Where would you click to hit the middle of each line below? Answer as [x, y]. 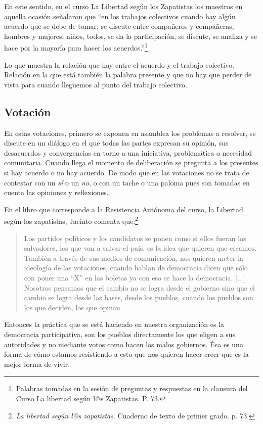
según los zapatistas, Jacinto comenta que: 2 [71, 220]
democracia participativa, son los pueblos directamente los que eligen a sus [120, 334]
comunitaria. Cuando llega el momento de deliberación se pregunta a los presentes [131, 162]
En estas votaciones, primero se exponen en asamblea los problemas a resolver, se [130, 133]
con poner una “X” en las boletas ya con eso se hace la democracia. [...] [135, 277]
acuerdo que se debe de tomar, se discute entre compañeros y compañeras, [119, 26]
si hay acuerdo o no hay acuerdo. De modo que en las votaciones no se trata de [127, 172]
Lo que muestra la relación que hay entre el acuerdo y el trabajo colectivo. [119, 64]
